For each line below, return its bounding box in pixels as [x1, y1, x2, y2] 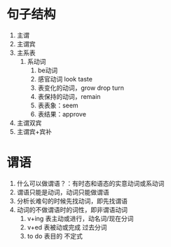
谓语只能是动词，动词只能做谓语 [16, 187, 109, 196]
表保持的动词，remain [37, 92, 101, 100]
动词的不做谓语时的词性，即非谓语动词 [16, 205, 128, 214]
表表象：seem [37, 101, 78, 109]
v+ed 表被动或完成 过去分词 [27, 222, 107, 232]
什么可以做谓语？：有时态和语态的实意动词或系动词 [16, 179, 165, 187]
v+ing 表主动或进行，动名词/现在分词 [27, 214, 134, 222]
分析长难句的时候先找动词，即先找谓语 [16, 196, 128, 205]
